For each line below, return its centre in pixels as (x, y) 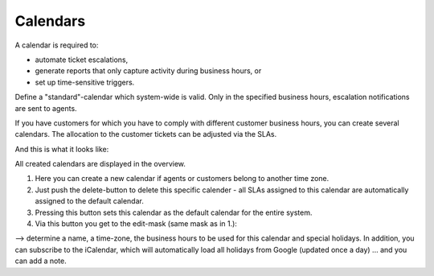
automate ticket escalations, (82, 60)
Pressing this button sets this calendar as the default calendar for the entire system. (174, 212)
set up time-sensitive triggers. (85, 82)
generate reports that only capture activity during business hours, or (148, 71)
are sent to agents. (46, 108)
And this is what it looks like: (62, 149)
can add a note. (41, 261)
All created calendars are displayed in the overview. (100, 164)
